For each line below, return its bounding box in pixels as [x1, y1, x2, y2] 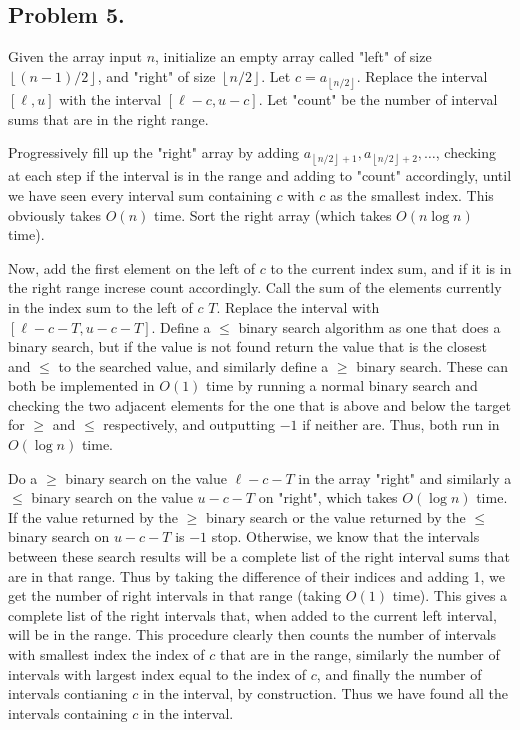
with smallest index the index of [8, 644, 205, 665]
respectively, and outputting [103, 414, 275, 435]
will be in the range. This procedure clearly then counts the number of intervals [8, 624, 497, 645]
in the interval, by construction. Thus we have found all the [142, 683, 508, 704]
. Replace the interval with [216, 296, 380, 317]
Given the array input [8, 46, 142, 67]
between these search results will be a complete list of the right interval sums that [8, 546, 510, 567]
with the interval [59, 88, 162, 109]
